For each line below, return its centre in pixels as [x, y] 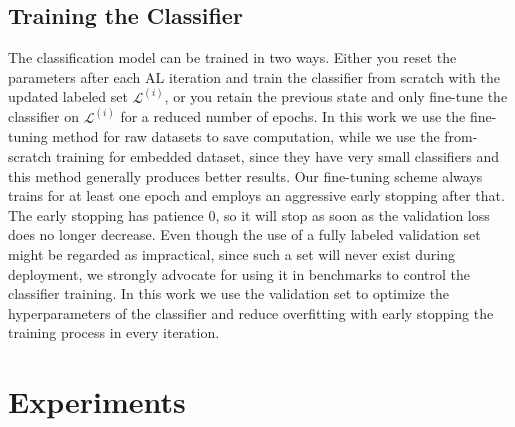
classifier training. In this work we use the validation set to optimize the [229, 293]
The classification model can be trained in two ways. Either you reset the [232, 57]
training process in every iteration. [114, 332]
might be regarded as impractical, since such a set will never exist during [231, 254]
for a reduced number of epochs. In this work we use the [293, 116]
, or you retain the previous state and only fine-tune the [336, 96]
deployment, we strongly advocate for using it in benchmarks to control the [239, 273]
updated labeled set [68, 96]
